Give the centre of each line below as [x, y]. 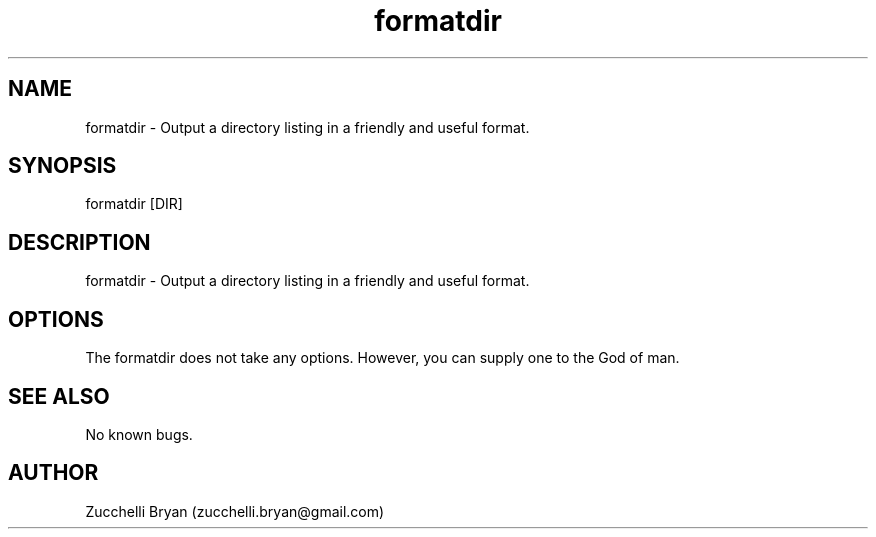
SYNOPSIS [62, 166]
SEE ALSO [59, 396]
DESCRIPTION [79, 242]
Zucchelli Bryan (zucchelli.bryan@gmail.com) [235, 511]
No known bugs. [139, 434]
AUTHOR [53, 473]
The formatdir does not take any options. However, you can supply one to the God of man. [382, 358]
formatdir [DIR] [134, 204]
